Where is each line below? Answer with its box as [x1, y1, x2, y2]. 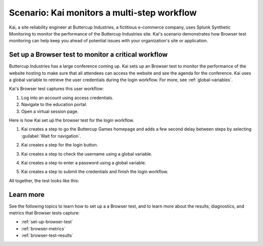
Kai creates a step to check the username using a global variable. [21, 151, 153, 157]
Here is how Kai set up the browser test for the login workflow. [9, 117, 134, 123]
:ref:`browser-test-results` [21, 232, 74, 238]
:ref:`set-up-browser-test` [21, 219, 73, 225]
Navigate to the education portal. [21, 102, 88, 107]
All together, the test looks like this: [9, 177, 79, 183]
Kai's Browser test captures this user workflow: [9, 86, 104, 92]
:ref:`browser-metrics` [21, 226, 66, 231]
